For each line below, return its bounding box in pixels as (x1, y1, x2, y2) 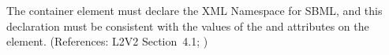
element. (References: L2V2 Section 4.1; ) (6, 33, 208, 49)
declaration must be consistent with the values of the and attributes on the (6, 17, 369, 34)
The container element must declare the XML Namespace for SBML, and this (6, 2, 383, 18)
